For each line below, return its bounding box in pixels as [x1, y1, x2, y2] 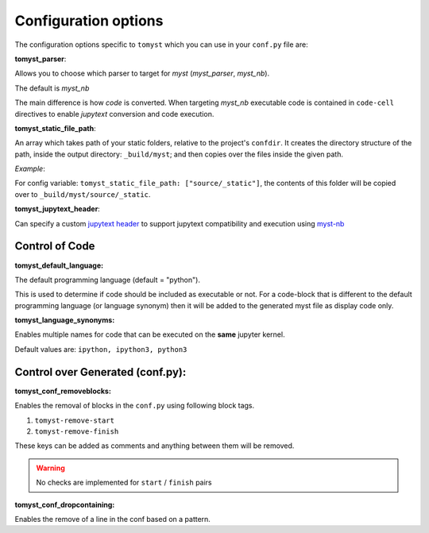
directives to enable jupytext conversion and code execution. [14, 109, 214, 118]
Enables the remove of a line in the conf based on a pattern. [14, 514, 211, 523]
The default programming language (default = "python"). [14, 275, 200, 284]
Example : [14, 164, 45, 174]
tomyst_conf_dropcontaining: [14, 500, 115, 509]
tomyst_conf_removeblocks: [14, 386, 111, 396]
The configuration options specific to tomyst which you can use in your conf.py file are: [14, 40, 309, 49]
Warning [36, 463, 65, 473]
